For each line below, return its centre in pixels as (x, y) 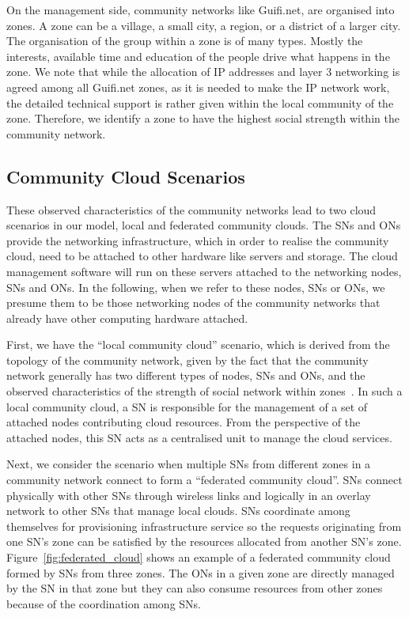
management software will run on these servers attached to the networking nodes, (204, 271)
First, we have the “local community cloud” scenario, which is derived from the (198, 344)
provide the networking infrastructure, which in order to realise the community (198, 240)
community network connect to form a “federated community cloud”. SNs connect (204, 480)
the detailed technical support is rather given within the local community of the (200, 102)
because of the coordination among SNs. (104, 603)
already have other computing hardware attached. (127, 318)
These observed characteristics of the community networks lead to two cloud (191, 209)
